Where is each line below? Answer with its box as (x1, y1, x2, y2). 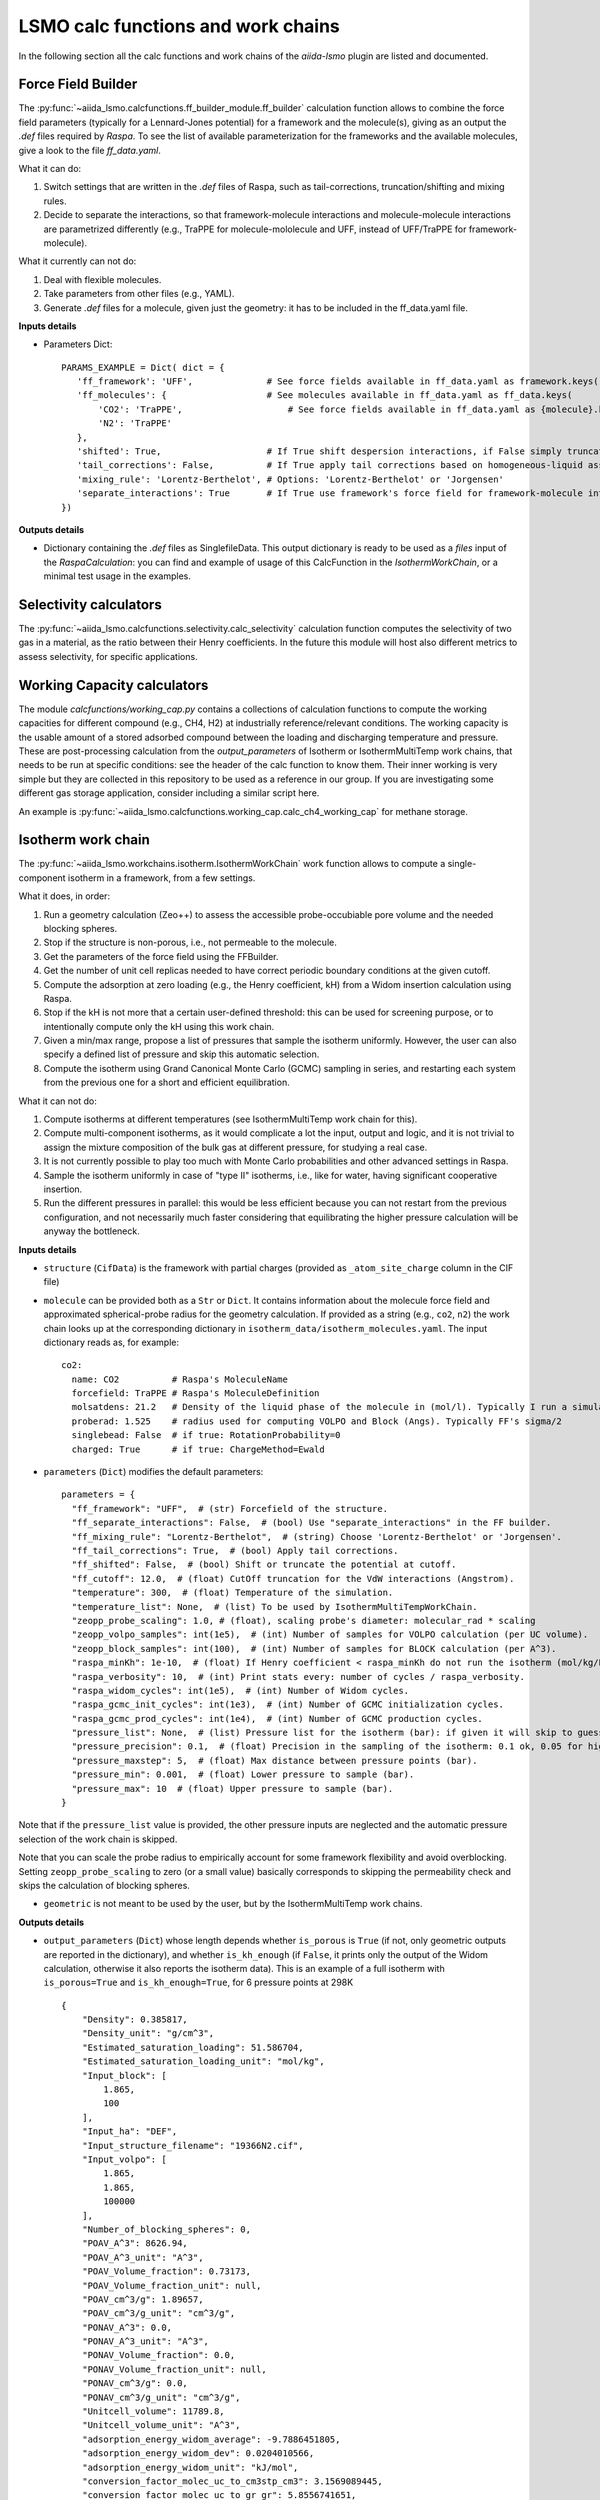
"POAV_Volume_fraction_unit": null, (81, 2280, 262, 2291)
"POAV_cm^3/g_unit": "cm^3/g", (81, 2308, 236, 2319)
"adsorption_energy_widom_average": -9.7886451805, (81, 2433, 341, 2445)
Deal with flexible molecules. (43, 273, 162, 285)
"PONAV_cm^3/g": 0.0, (81, 2378, 189, 2389)
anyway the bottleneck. (43, 1225, 140, 1237)
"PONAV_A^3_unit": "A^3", (81, 2336, 210, 2347)
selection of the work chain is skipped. (18, 1833, 178, 1845)
